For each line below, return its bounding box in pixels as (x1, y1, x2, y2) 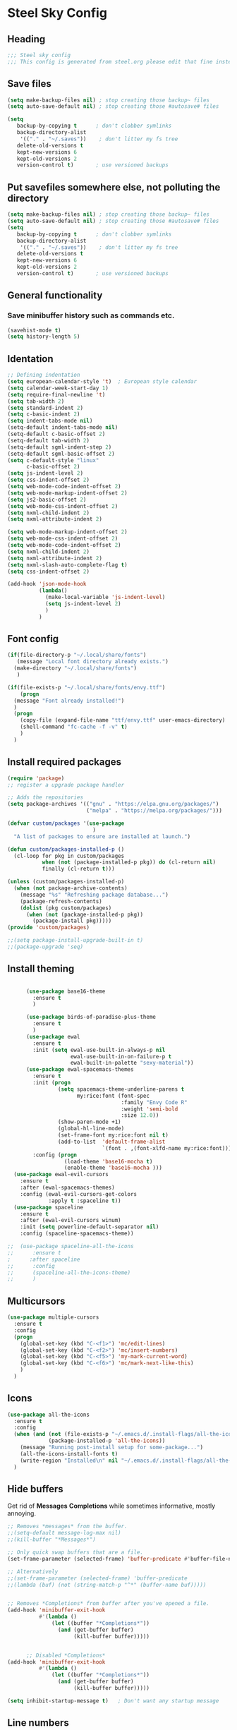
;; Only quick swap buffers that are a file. (7, 1549, 143, 1556)
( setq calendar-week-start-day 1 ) (7, 385, 109, 392)
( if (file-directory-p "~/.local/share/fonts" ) (7, 651, 147, 659)
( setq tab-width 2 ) (7, 397, 65, 405)
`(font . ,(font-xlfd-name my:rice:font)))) (102, 1144, 235, 1151)
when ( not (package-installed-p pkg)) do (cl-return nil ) (42, 859, 217, 866)
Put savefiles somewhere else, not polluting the (7, 181, 221, 193)
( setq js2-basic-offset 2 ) (7, 496, 87, 503)
